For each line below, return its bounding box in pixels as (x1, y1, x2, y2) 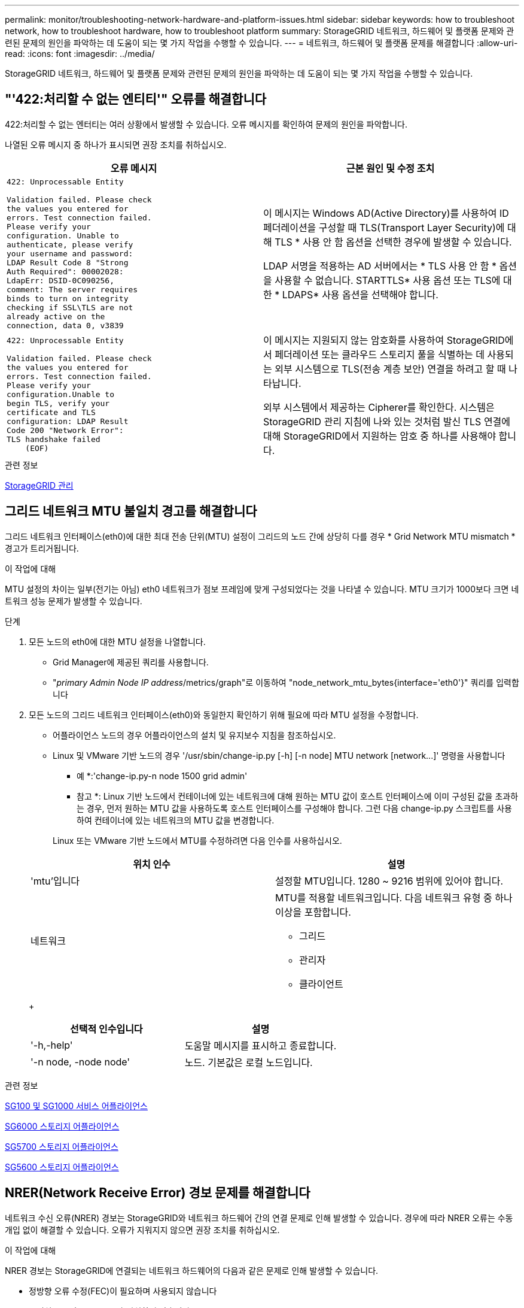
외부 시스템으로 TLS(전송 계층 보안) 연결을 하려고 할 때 (275, 362, 506, 375)
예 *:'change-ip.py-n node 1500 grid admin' (77, 770, 248, 781)
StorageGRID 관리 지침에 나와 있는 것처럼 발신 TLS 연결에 (263, 415, 511, 428)
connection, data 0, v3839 (7, 320, 124, 330)
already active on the (7, 311, 105, 321)
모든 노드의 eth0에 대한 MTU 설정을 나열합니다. (29, 636, 206, 647)
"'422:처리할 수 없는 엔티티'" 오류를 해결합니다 (5, 92, 267, 107)
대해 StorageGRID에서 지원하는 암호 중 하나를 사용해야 (263, 429, 496, 442)
